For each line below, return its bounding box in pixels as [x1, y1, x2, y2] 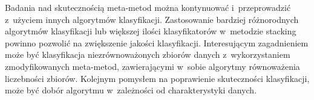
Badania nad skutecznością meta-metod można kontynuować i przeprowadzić [5, 1, 291, 13]
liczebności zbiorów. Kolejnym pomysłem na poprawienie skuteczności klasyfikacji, [5, 72, 310, 84]
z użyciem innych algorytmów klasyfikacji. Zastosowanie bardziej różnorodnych [5, 13, 299, 25]
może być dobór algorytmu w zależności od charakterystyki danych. [5, 84, 257, 96]
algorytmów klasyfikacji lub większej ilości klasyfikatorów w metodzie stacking [5, 25, 296, 37]
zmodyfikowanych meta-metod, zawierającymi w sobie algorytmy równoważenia [5, 60, 300, 72]
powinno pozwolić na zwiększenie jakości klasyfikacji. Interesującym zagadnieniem [5, 36, 309, 49]
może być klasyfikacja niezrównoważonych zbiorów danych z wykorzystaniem [5, 48, 290, 61]
